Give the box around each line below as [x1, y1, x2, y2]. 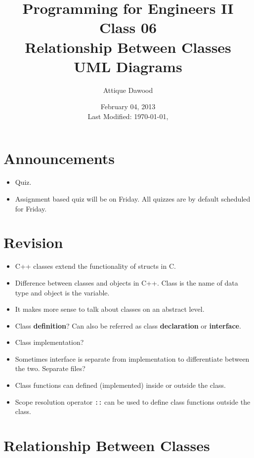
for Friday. [15, 203, 47, 213]
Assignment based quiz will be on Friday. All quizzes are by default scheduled [15, 194, 251, 204]
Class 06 [99, 17, 157, 38]
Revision [3, 232, 63, 252]
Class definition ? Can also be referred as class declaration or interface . [15, 320, 241, 331]
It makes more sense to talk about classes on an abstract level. [15, 304, 205, 314]
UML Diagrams [74, 56, 182, 76]
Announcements [3, 148, 115, 168]
